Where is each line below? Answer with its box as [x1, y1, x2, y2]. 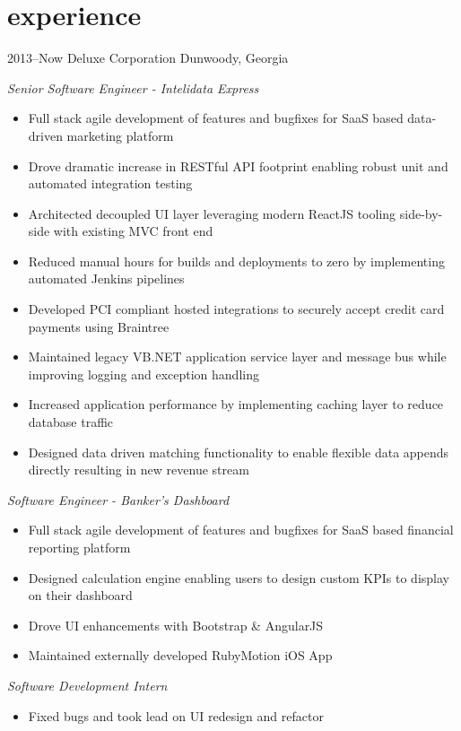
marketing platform [66, 126, 174, 144]
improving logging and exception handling [28, 364, 259, 383]
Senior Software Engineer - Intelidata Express [7, 78, 259, 97]
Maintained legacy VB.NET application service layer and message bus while [28, 347, 447, 366]
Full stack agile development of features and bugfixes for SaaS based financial [28, 520, 454, 539]
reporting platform [28, 538, 131, 556]
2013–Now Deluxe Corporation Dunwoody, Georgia [7, 48, 289, 67]
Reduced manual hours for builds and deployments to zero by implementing [28, 251, 445, 270]
